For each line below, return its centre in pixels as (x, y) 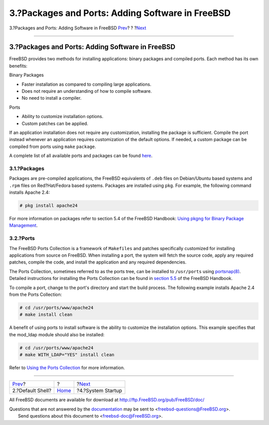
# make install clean (46, 315)
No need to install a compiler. (52, 98)
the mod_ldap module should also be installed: (57, 334)
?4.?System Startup (99, 391)
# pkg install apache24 (49, 206)
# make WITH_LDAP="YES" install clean (67, 355)
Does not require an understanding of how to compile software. (87, 91)
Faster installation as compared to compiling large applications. (86, 84)
